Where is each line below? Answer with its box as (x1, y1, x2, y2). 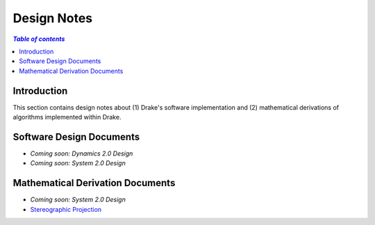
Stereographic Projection (30, 205, 102, 213)
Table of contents (12, 35, 65, 43)
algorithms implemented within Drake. (12, 113, 122, 122)
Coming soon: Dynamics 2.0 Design (30, 149, 133, 158)
